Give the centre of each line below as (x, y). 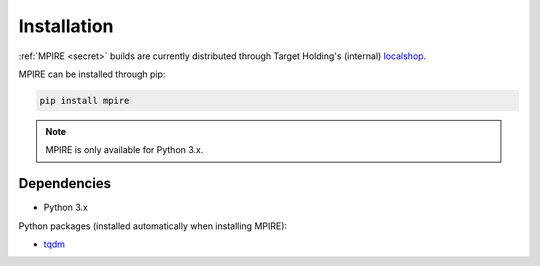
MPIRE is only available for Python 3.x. (124, 150)
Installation (66, 26)
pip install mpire (84, 100)
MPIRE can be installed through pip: (92, 74)
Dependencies (65, 183)
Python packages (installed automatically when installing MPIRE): (153, 226)
